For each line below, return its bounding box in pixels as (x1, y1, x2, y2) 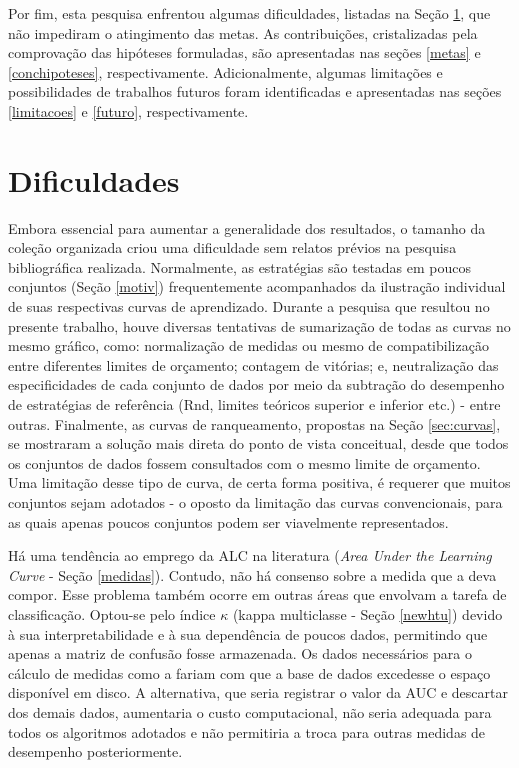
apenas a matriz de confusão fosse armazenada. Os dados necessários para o (8, 643, 472, 664)
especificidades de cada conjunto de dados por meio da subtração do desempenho (8, 374, 505, 395)
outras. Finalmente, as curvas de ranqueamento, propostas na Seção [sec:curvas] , (8, 413, 501, 434)
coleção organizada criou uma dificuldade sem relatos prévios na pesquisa (8, 237, 457, 258)
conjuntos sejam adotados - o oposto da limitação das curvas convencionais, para (8, 492, 503, 512)
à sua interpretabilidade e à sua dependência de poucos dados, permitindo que (8, 623, 488, 644)
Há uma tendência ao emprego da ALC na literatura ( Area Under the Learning (8, 545, 492, 566)
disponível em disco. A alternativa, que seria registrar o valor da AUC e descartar (8, 682, 508, 703)
